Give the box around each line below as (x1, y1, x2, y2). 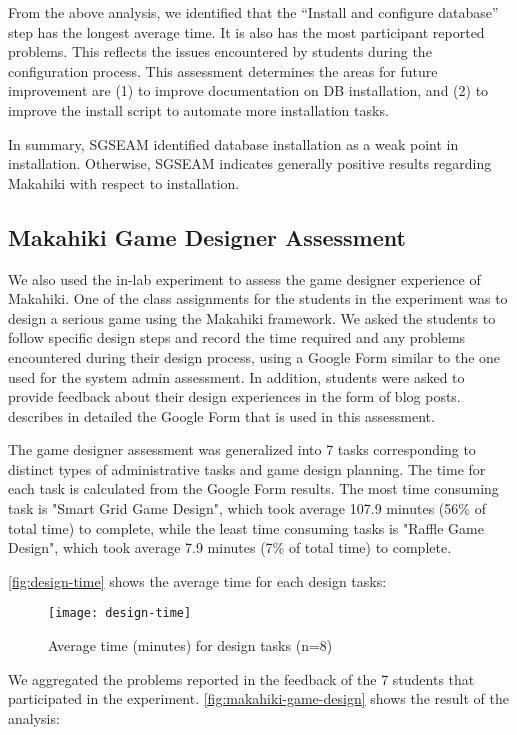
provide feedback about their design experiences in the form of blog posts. (8, 386, 461, 407)
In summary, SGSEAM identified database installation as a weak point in (8, 133, 459, 154)
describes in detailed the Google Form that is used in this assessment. (8, 405, 435, 426)
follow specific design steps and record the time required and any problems (8, 327, 466, 348)
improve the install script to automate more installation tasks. (8, 99, 389, 120)
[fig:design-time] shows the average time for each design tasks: (8, 570, 387, 591)
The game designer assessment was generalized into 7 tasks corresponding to (8, 439, 476, 460)
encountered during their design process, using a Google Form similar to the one (8, 346, 501, 367)
